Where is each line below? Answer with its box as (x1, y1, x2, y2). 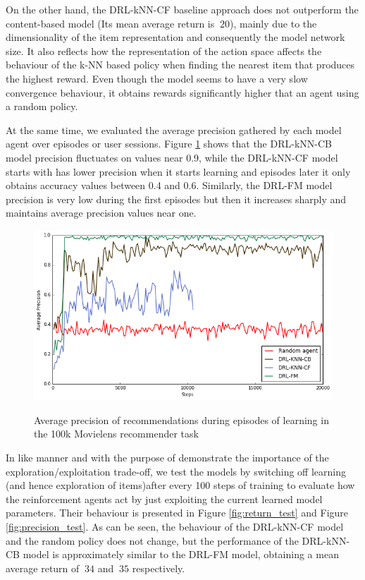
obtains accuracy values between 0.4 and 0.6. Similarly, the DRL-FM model (6, 178, 333, 193)
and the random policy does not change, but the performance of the (6, 533, 299, 548)
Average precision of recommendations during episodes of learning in (34, 412, 329, 427)
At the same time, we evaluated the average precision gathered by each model (6, 122, 342, 137)
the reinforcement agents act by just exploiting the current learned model (6, 491, 323, 506)
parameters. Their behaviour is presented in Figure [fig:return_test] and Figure (6, 505, 349, 520)
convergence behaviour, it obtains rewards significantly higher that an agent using (6, 85, 359, 99)
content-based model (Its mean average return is (6, 16, 215, 30)
